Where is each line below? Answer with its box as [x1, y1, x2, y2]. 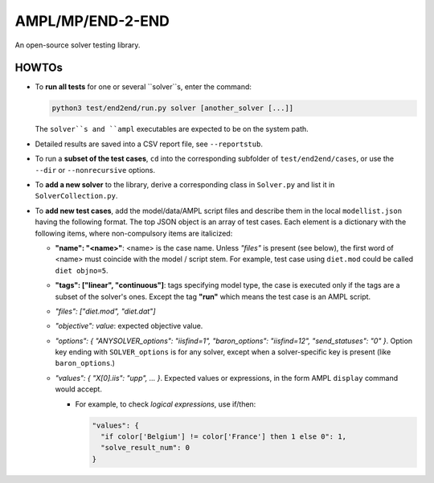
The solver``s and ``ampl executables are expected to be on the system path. [35, 125, 309, 134]
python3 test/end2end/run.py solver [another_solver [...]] [51, 104, 294, 113]
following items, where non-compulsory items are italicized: [35, 228, 233, 238]
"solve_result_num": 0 [100, 443, 190, 452]
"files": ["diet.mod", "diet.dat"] [55, 306, 156, 316]
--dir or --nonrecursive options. [35, 165, 156, 174]
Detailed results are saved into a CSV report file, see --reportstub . [35, 139, 263, 149]
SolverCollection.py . [35, 191, 118, 201]
